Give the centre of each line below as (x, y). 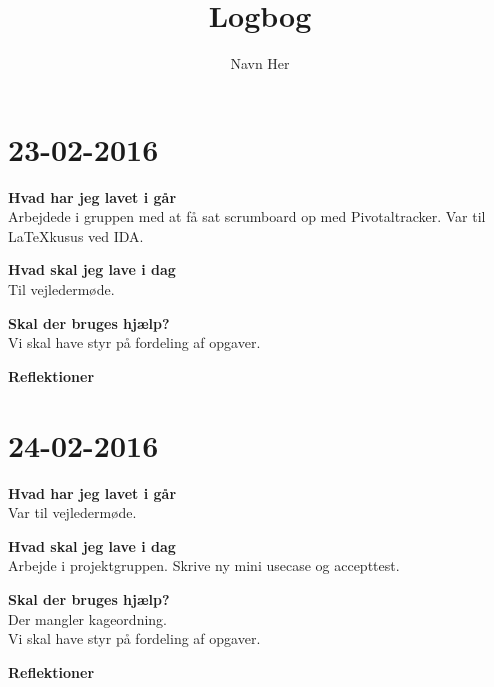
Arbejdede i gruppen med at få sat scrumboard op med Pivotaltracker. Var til (247, 216)
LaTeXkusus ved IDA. (76, 235)
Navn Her (260, 63)
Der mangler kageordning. (87, 618)
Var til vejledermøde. (72, 512)
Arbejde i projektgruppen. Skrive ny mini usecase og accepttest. (204, 565)
